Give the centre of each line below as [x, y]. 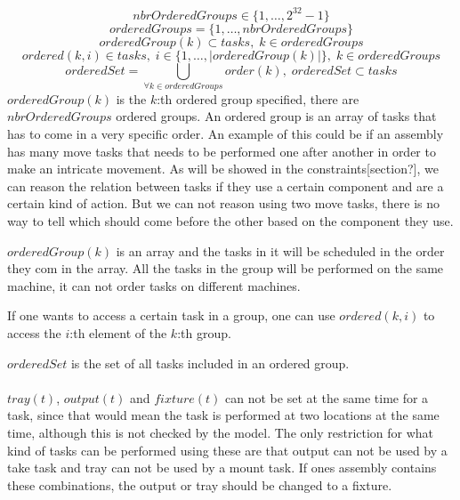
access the [34, 332]
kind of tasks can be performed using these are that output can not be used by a [227, 450]
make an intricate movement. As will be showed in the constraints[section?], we [223, 169]
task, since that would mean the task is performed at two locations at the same [223, 415]
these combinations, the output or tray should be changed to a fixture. [200, 484]
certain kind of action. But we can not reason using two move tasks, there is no [223, 203]
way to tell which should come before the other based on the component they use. [230, 220]
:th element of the [118, 332]
